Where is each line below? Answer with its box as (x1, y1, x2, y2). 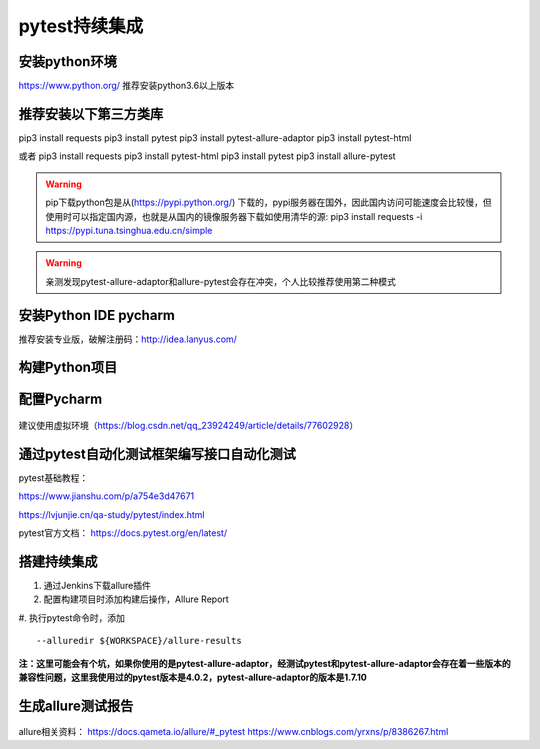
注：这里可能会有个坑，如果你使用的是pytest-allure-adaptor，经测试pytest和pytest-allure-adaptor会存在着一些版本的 (18, 657, 511, 669)
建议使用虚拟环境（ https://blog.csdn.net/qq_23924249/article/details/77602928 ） (18, 420, 359, 432)
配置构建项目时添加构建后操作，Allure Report (43, 593, 229, 605)
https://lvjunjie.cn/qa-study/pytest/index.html (18, 508, 205, 520)
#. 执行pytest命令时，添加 (18, 611, 125, 624)
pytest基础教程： (18, 471, 89, 484)
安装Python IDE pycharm (18, 306, 175, 324)
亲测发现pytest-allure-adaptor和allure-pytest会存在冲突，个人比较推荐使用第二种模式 (45, 275, 397, 287)
